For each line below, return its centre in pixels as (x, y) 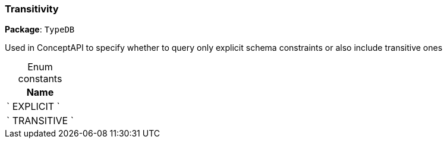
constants (40, 79)
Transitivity (32, 9)
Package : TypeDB (40, 30)
